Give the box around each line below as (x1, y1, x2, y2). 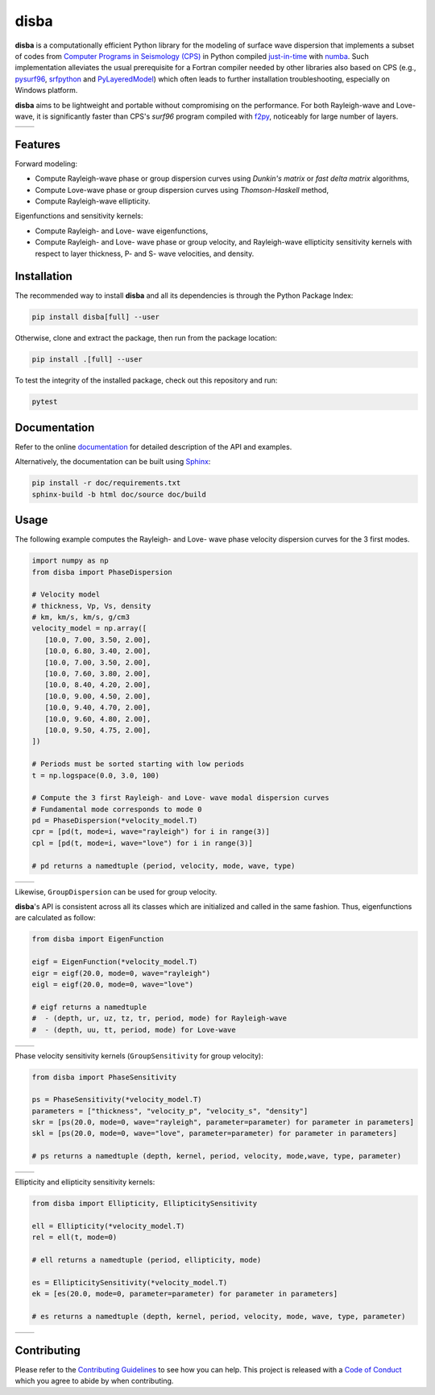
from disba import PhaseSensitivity (31, 1072, 177, 1082)
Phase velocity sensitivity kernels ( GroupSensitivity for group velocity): (14, 1050, 263, 1061)
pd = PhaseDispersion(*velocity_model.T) (31, 816, 198, 825)
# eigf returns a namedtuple (31, 1002, 147, 1012)
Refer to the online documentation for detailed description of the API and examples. (14, 442, 292, 451)
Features (14, 137, 60, 151)
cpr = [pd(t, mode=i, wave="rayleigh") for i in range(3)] (31, 827, 270, 836)
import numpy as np (31, 556, 109, 565)
